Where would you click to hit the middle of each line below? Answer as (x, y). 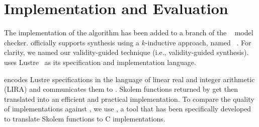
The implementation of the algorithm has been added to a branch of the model (129, 33)
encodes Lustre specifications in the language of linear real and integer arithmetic (129, 79)
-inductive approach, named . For (198, 42)
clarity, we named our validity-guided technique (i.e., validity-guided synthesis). (126, 52)
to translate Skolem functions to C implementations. (85, 118)
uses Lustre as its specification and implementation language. (100, 62)
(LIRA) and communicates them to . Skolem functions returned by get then (121, 89)
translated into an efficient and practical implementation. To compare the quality (129, 99)
